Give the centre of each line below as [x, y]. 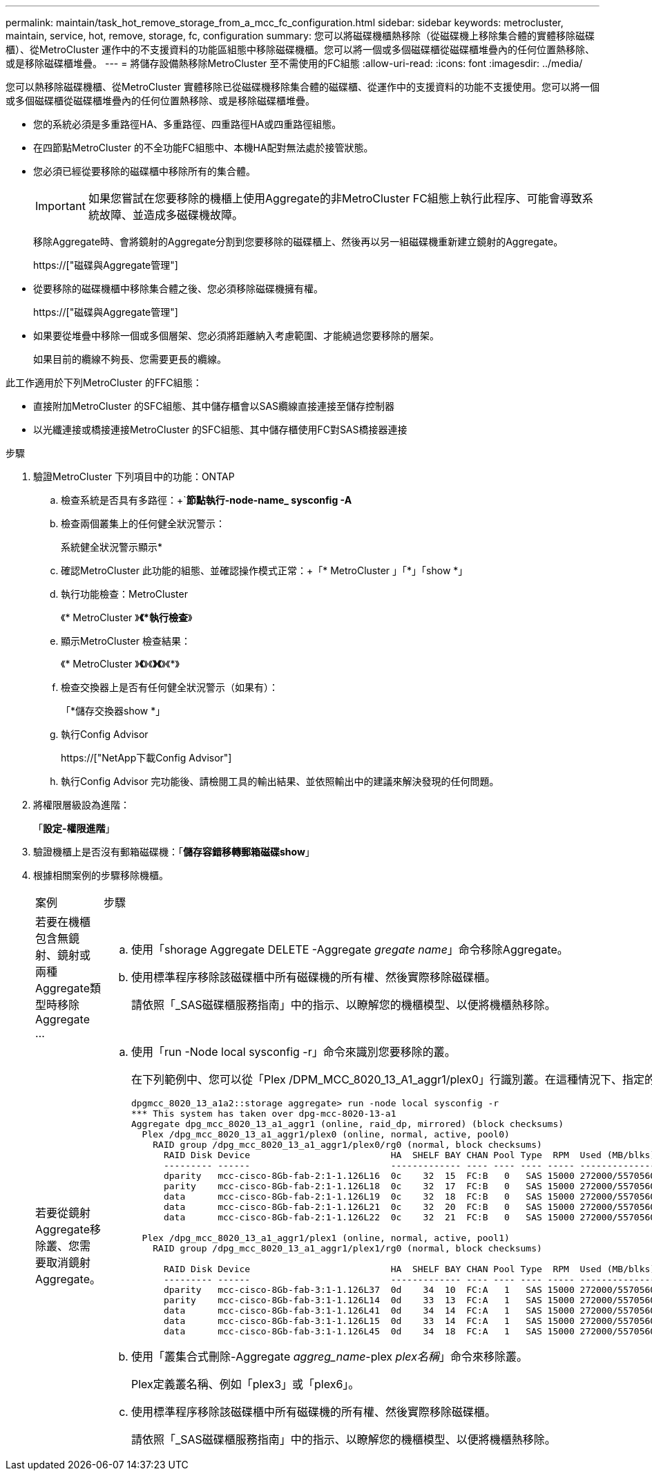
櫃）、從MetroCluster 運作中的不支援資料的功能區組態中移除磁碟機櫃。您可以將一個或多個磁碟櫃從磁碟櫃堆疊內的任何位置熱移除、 [300, 49]
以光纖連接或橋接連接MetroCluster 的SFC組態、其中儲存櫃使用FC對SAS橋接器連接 [220, 429]
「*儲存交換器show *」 [113, 711]
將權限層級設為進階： [81, 805]
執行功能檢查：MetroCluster [124, 594]
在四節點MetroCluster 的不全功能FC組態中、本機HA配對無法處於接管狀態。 [203, 148]
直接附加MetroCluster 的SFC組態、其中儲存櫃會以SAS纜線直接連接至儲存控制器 [214, 406]
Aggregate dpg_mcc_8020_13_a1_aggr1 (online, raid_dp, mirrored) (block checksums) [347, 1124]
